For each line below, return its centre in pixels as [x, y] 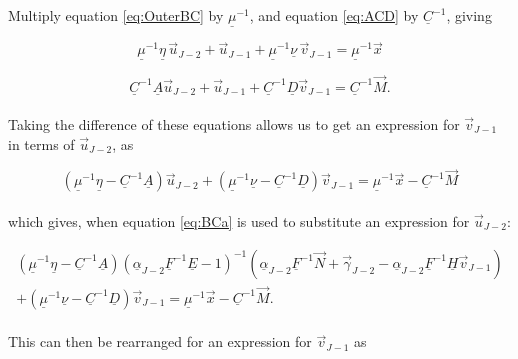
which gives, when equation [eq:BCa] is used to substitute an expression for [239, 220]
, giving [469, 15]
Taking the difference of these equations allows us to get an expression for [234, 123]
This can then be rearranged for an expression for [160, 341]
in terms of [41, 143]
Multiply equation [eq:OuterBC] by [116, 15]
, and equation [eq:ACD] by [334, 15]
